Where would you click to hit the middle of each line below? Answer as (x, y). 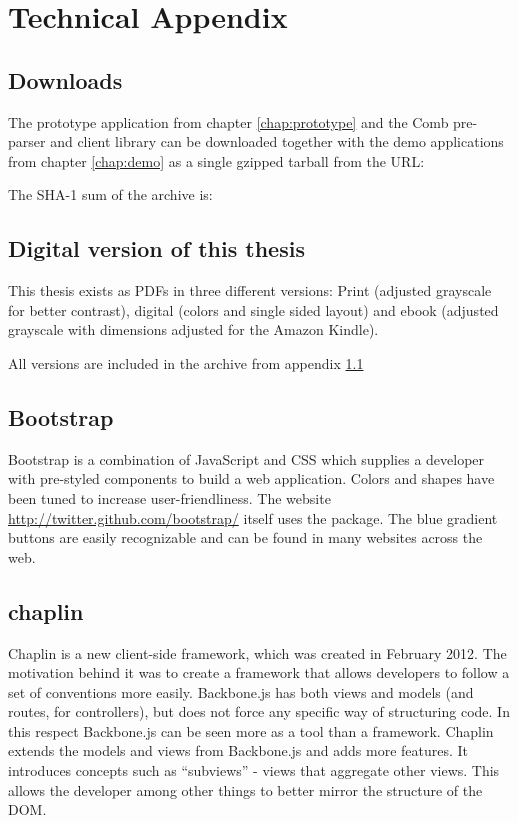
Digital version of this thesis (156, 248)
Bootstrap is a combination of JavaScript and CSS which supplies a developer (246, 458)
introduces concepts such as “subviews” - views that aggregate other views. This (254, 770)
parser (27, 141)
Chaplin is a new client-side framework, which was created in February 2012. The (257, 652)
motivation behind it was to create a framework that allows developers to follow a (259, 672)
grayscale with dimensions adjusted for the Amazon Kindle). (193, 329)
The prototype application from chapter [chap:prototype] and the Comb (228, 121)
